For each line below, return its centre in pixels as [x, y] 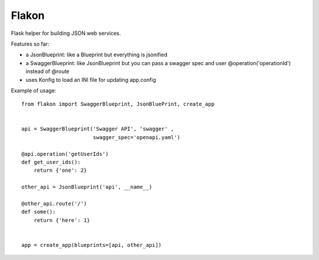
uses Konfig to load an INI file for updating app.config [91, 79]
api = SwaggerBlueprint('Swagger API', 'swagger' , [98, 129]
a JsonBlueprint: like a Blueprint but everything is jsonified [97, 55]
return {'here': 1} [62, 220]
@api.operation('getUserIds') [65, 154]
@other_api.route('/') [54, 203]
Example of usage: [34, 90]
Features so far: [30, 44]
